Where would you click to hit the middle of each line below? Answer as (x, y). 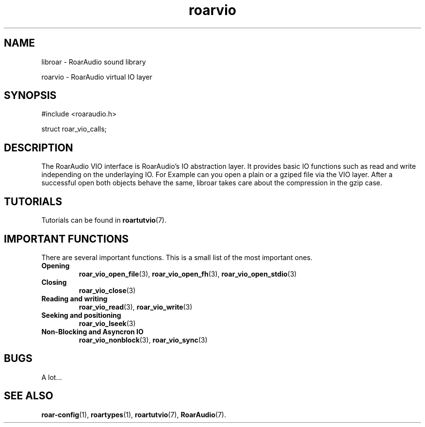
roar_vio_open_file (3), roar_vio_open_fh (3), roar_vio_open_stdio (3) (188, 274)
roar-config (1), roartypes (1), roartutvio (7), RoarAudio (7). (134, 414)
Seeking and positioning (81, 315)
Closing (54, 282)
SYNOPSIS (30, 96)
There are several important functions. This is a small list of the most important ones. (177, 257)
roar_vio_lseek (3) (107, 323)
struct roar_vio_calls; (74, 129)
